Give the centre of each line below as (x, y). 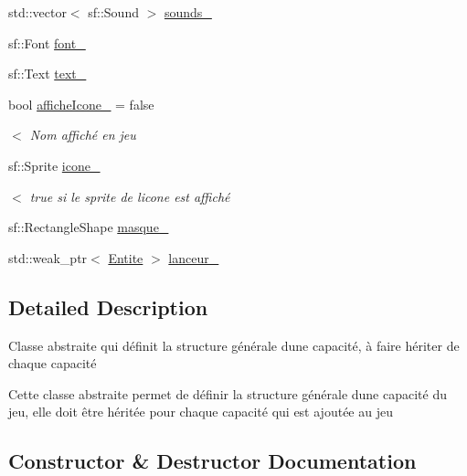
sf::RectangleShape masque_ (89, 227)
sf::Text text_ (48, 74)
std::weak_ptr (48, 257)
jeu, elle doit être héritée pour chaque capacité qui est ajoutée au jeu (201, 412)
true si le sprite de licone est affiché (130, 196)
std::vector (37, 12)
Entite (126, 257)
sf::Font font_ (47, 42)
